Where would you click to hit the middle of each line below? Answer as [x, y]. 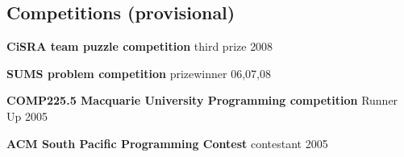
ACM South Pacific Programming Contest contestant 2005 [167, 143]
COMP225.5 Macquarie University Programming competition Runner [202, 100]
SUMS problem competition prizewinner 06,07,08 [139, 73]
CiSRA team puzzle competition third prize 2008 [140, 46]
